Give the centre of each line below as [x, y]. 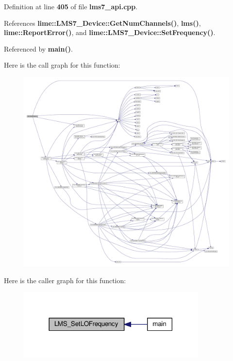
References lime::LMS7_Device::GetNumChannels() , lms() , [102, 23]
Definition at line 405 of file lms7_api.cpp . [71, 6]
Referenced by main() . [38, 48]
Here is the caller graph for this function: [65, 280]
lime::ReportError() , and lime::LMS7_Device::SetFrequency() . [110, 32]
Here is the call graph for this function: [62, 65]
